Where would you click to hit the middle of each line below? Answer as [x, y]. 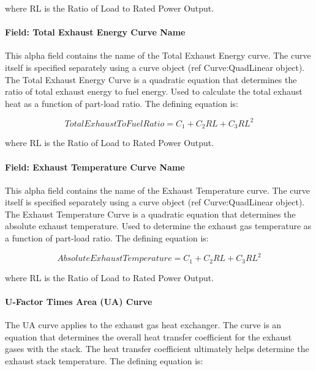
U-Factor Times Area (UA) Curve [79, 301]
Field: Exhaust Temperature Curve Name [95, 167]
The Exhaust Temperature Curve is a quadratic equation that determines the [150, 214]
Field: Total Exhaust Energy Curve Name [95, 32]
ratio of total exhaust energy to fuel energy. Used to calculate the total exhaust [154, 91]
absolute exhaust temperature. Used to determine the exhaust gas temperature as [158, 226]
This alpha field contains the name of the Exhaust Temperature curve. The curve [157, 190]
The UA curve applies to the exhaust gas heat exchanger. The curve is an [143, 325]
